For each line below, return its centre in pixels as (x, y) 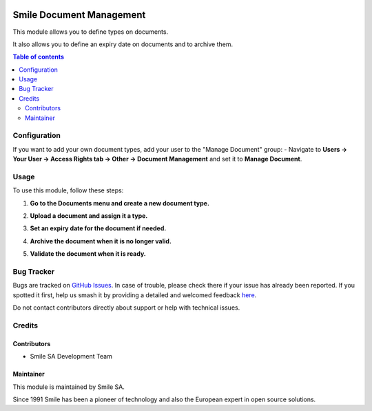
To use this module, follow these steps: (68, 190)
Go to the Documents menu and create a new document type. (120, 203)
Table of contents (39, 57)
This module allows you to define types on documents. (91, 32)
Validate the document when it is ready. (88, 254)
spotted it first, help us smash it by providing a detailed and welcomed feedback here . (135, 295)
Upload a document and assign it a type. (89, 216)
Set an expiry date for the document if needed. (98, 228)
